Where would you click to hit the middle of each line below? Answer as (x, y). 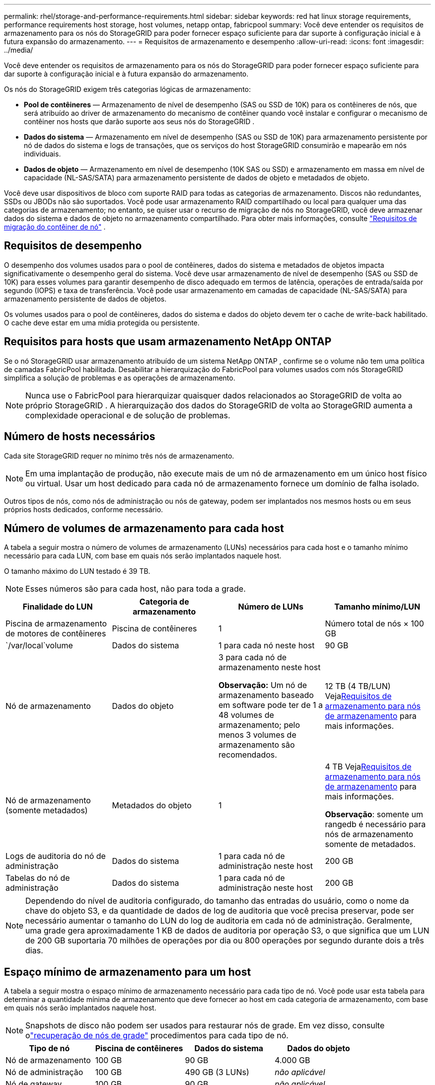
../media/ (19, 50)
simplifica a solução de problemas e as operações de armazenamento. (120, 378)
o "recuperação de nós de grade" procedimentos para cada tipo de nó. (157, 1036)
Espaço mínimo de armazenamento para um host (128, 972)
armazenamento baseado (266, 695)
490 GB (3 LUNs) (217, 1072)
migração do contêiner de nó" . (55, 227)
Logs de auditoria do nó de (56, 856)
